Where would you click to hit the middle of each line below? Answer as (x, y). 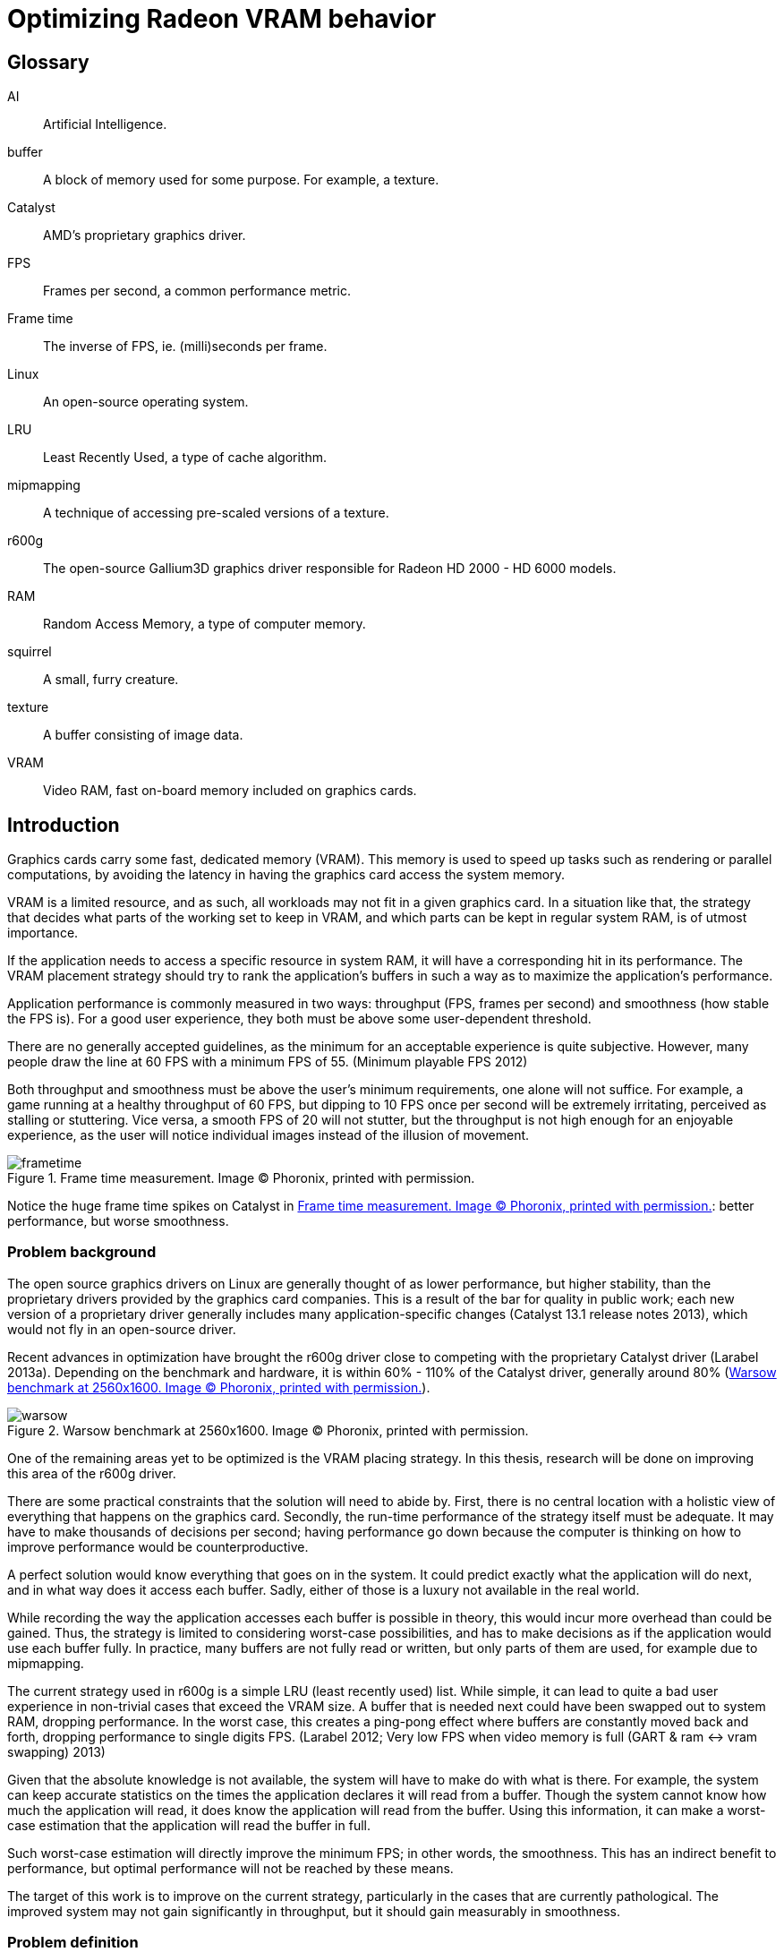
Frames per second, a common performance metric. (197, 291)
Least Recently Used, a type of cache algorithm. (185, 458)
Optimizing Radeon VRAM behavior (222, 19)
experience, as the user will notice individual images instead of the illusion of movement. (268, 1135)
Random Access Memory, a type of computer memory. (205, 624)
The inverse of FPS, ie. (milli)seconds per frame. (185, 347)
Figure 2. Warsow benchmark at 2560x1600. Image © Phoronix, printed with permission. (268, 1430)
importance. (43, 933)
